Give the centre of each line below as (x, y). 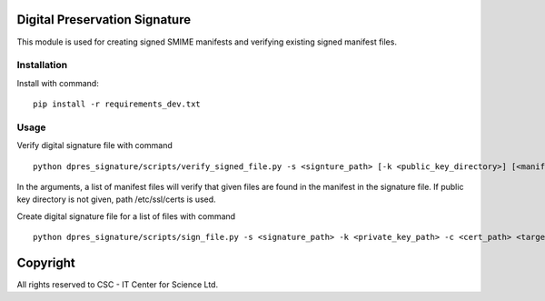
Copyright (46, 262)
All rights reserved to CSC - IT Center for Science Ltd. (117, 285)
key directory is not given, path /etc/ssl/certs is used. (117, 199)
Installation (42, 65)
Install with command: (58, 83)
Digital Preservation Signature (104, 20)
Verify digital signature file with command (94, 145)
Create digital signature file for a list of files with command (126, 216)
